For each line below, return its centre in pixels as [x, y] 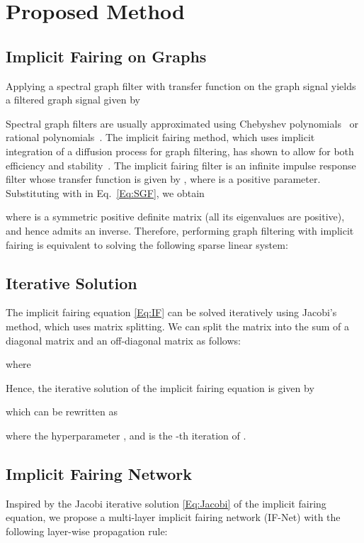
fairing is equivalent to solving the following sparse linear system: [147, 244]
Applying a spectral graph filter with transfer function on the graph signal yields [181, 85]
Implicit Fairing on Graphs [106, 56]
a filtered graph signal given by [73, 100]
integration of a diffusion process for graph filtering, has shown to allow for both [180, 151]
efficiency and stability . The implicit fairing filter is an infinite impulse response [181, 165]
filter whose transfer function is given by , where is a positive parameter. [163, 179]
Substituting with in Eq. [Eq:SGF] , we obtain [105, 192]
